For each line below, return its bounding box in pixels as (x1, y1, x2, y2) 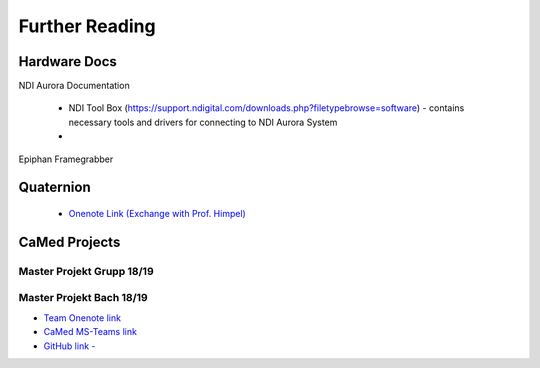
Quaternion (18, 179, 91, 196)
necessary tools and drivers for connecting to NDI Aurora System (68, 116, 338, 128)
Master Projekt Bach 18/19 (18, 291, 149, 305)
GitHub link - (43, 340, 96, 352)
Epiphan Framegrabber (18, 153, 114, 165)
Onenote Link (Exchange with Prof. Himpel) (68, 208, 247, 220)
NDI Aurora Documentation (18, 80, 130, 92)
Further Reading (18, 15, 156, 37)
